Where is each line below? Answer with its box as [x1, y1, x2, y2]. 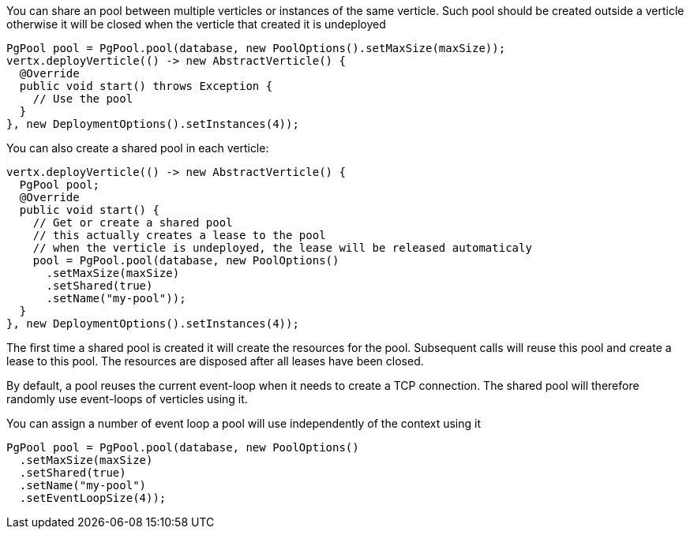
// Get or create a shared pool [32, 216, 233, 229]
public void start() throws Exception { [19, 80, 273, 92]
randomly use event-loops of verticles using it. [6, 392, 248, 406]
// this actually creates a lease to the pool [32, 229, 326, 241]
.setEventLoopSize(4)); [19, 492, 167, 504]
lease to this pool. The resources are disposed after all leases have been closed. [6, 354, 424, 368]
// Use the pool [32, 92, 133, 105]
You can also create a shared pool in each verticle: [6, 141, 269, 155]
